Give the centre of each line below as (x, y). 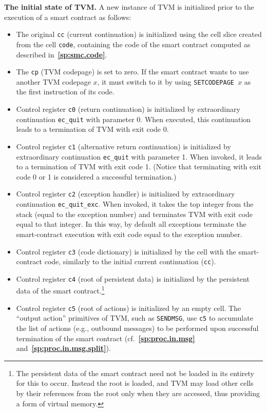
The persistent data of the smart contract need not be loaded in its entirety (135, 373)
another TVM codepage (53, 81)
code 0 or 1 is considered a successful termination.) (96, 176)
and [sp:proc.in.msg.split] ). (63, 348)
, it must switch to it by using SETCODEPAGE (166, 81)
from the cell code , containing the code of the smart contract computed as (133, 44)
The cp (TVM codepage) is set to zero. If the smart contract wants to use (132, 72)
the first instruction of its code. (65, 92)
